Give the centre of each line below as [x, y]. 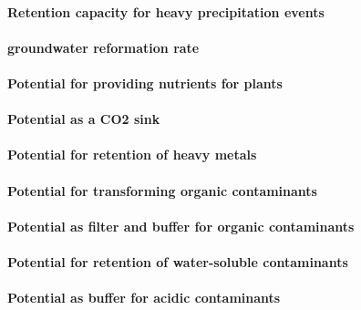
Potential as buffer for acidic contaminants [144, 298]
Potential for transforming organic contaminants [162, 190]
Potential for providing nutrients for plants [145, 83]
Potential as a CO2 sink [84, 119]
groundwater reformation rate [103, 47]
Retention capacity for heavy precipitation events [166, 11]
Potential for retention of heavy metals [132, 155]
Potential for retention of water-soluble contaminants [178, 261]
